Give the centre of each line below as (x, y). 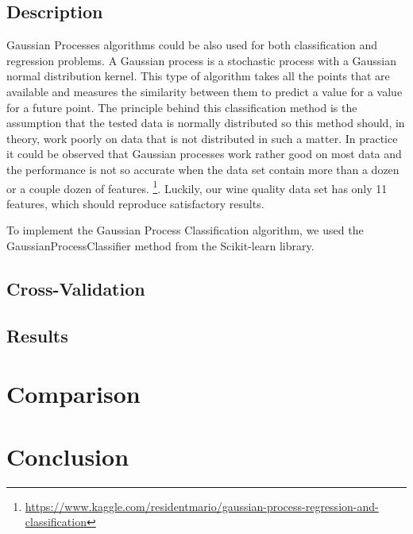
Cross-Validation (76, 288)
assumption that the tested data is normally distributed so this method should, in (206, 123)
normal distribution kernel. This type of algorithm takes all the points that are (198, 76)
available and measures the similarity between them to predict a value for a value (205, 91)
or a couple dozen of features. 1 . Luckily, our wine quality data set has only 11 (197, 187)
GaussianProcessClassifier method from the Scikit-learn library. (160, 245)
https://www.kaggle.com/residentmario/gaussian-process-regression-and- (202, 506)
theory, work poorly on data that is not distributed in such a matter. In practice (202, 138)
